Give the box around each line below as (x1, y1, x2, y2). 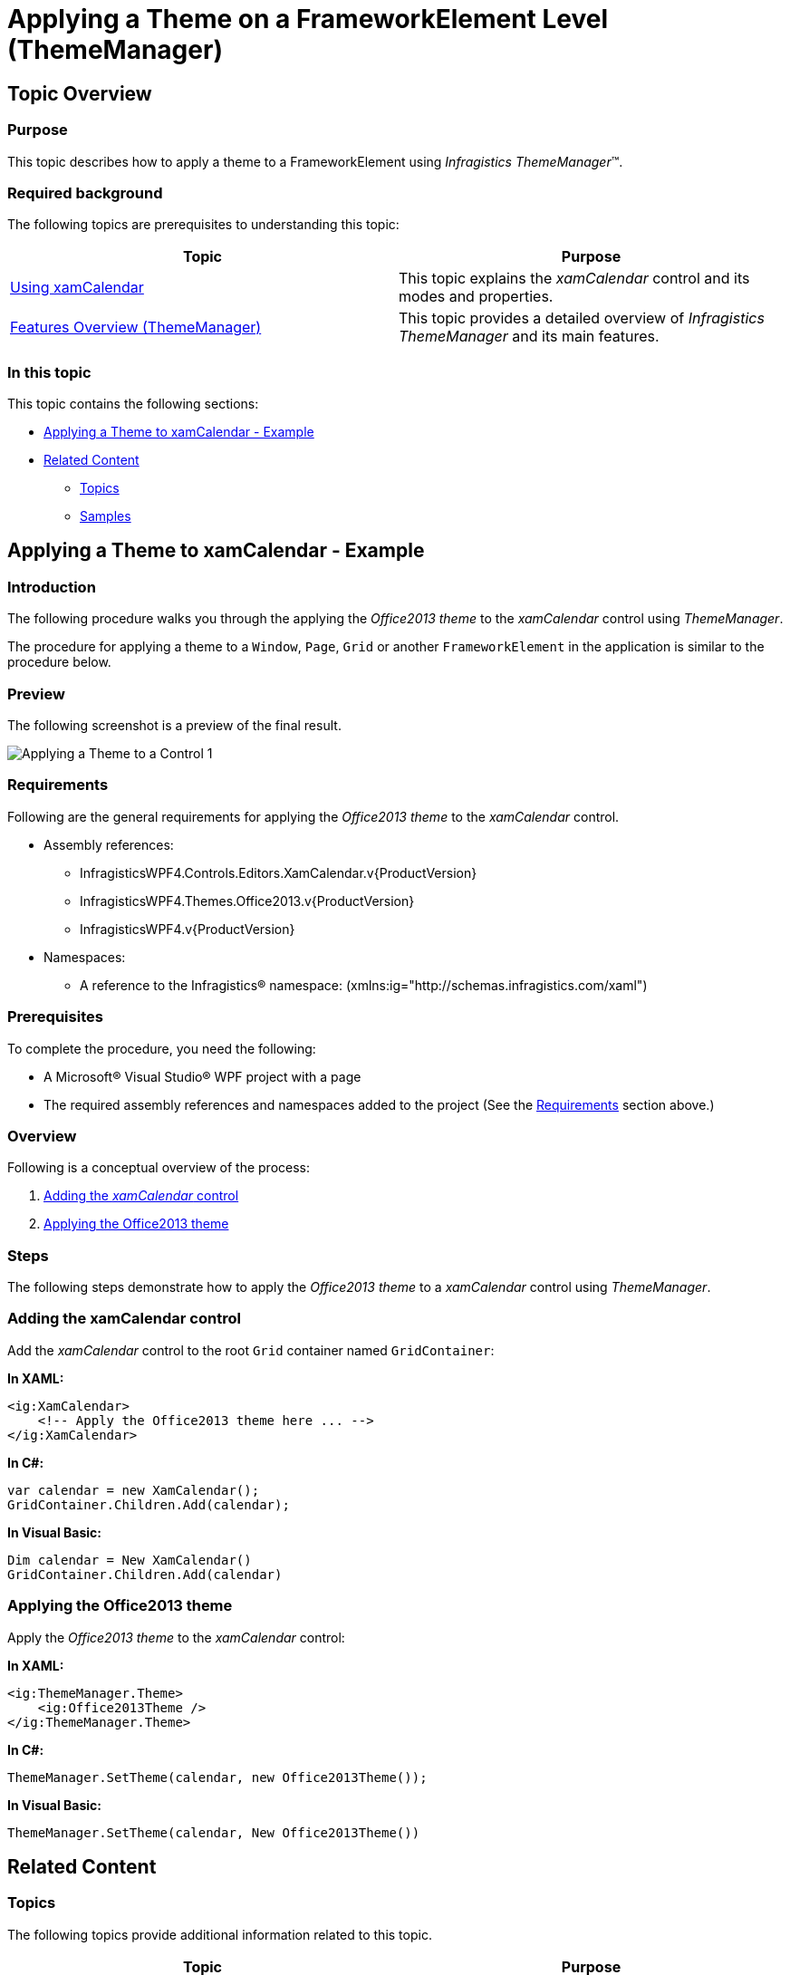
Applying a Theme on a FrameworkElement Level (7, 4, 609, 34)
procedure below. (7, 654, 111, 670)
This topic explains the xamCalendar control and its (399, 269, 750, 288)
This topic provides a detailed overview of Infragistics (399, 309, 765, 328)
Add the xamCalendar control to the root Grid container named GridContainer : (7, 1342, 495, 1358)
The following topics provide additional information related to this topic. (7, 1926, 432, 1942)
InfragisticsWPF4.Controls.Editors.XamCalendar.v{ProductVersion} (80, 864, 477, 881)
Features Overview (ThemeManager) (10, 318, 262, 337)
